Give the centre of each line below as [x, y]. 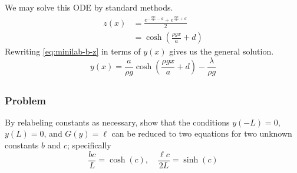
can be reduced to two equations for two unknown [202, 133]
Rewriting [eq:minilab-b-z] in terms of [73, 51]
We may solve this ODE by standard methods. [89, 7]
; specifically [89, 145]
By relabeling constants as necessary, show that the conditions [117, 122]
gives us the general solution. [222, 51]
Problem [25, 100]
